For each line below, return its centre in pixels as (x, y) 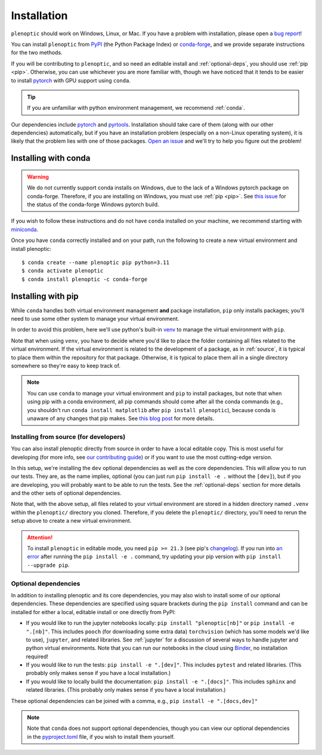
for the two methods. (37, 53)
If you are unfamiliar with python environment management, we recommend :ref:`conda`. (136, 108)
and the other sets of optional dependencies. (66, 493)
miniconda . (25, 229)
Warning (38, 177)
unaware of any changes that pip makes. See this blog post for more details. (121, 418)
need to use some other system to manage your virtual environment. (95, 319)
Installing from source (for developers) (68, 437)
